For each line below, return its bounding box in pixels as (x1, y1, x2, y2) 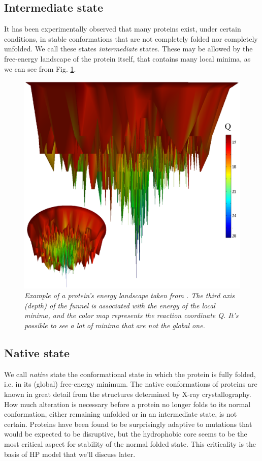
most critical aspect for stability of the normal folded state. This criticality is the (4, 438, 256, 449)
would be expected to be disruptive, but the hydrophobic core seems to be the (4, 428, 247, 439)
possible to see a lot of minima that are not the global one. (24, 320, 205, 330)
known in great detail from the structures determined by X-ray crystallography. (4, 388, 251, 399)
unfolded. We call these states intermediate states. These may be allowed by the (4, 43, 253, 54)
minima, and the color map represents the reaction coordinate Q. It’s (24, 310, 239, 321)
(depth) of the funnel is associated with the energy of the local (24, 300, 215, 310)
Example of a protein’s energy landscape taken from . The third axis (24, 290, 235, 301)
